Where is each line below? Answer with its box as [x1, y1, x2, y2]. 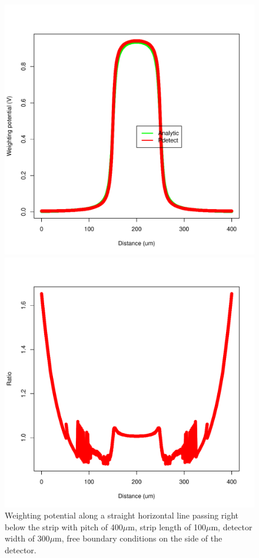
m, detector [211, 520, 253, 533]
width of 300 [5, 532, 50, 544]
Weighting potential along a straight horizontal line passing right [5, 509, 239, 521]
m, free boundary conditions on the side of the [55, 532, 223, 544]
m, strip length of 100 [128, 520, 206, 533]
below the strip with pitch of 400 [5, 520, 123, 533]
